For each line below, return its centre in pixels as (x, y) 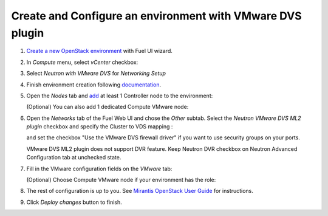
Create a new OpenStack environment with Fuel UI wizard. (99, 51)
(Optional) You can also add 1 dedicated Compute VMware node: (108, 107)
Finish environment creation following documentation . (94, 85)
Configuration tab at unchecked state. (74, 158)
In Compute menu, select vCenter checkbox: (82, 62)
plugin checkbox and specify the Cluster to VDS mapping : (100, 127)
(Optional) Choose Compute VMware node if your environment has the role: (121, 180)
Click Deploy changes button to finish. (74, 202)
